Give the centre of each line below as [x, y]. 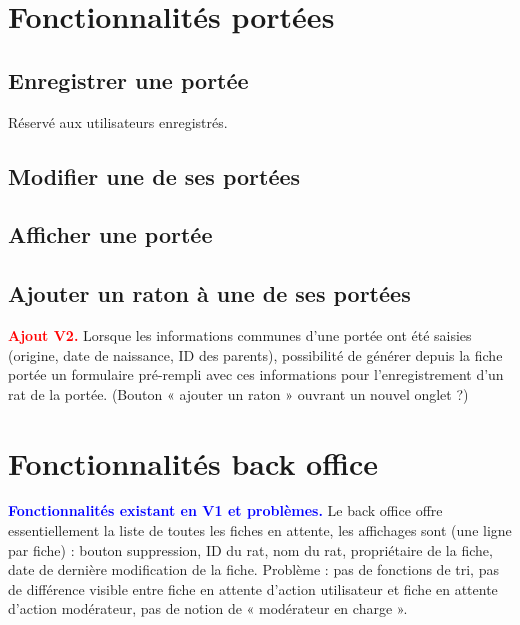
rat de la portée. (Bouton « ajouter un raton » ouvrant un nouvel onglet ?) [238, 393]
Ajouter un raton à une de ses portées [209, 293]
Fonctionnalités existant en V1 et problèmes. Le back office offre [225, 510]
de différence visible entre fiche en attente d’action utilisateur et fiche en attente [253, 588]
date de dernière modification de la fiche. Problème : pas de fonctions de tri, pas [253, 569]
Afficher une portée [110, 234]
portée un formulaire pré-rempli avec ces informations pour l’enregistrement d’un [256, 374]
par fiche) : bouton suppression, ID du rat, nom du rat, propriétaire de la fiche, [250, 549]
